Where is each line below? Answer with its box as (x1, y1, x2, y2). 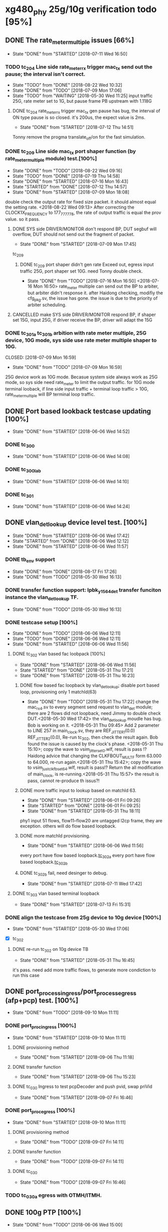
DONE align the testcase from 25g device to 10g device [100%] (5, 914, 161, 921)
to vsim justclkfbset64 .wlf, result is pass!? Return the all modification (27, 764, 163, 772)
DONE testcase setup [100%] (5, 619, 78, 626)
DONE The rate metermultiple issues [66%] (5, 36, 134, 46)
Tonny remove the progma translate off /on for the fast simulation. (12, 134, 145, 141)
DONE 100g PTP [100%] (5, 1208, 81, 1217)
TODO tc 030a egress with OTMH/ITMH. (5, 1192, 102, 1200)
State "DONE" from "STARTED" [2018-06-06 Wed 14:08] (12, 453, 130, 460)
